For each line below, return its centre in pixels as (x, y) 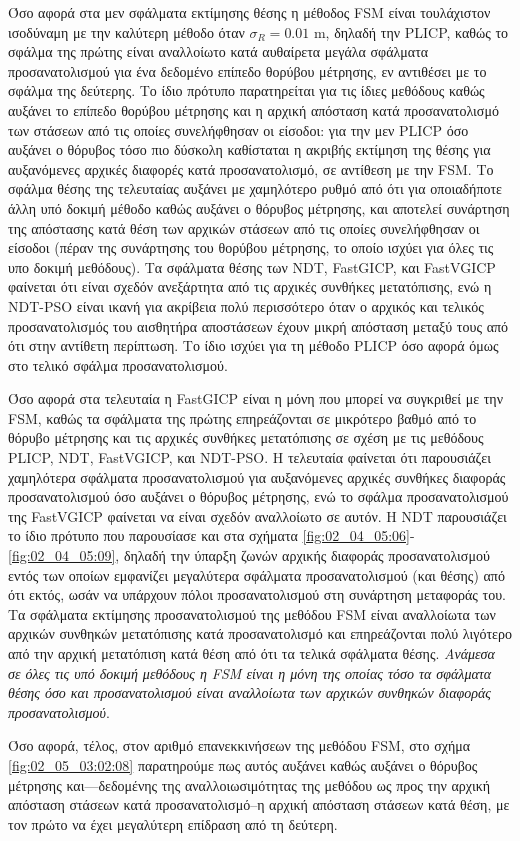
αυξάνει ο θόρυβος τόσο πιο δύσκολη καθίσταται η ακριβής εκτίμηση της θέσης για (249, 149)
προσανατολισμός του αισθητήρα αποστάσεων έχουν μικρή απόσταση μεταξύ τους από (258, 325)
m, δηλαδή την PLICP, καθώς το (411, 31)
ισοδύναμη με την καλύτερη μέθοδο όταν (126, 31)
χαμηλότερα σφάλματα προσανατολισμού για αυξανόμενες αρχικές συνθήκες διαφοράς (257, 476)
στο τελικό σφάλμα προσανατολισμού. (118, 364)
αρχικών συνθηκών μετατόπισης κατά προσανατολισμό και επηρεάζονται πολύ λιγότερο (260, 633)
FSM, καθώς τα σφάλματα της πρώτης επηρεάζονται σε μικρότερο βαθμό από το (242, 417)
